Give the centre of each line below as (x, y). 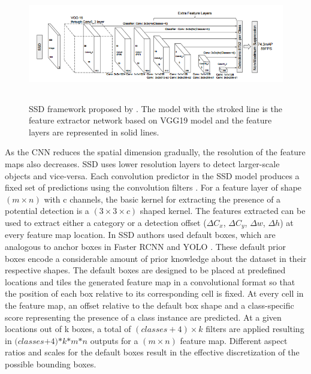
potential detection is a (47, 211)
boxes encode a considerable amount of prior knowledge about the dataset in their (156, 258)
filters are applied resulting (255, 329)
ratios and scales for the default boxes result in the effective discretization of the (152, 352)
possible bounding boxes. (51, 364)
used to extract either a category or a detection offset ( (106, 222)
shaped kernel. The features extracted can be (223, 211)
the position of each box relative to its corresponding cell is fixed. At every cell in (154, 293)
